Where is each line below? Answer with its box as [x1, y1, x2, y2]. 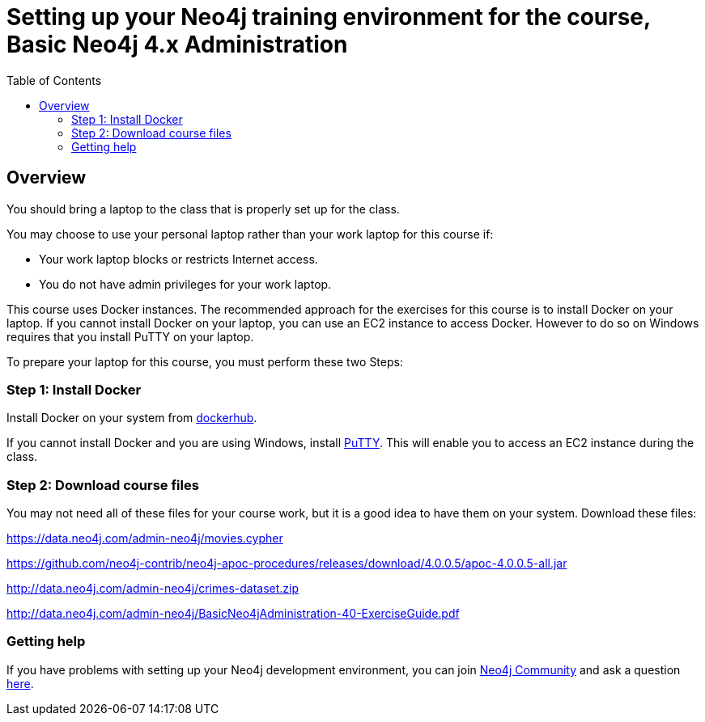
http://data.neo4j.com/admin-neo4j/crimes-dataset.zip [6, 581, 299, 596]
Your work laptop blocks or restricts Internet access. [39, 251, 318, 266]
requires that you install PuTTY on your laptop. [6, 329, 254, 344]
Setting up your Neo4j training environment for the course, [6, 3, 651, 31]
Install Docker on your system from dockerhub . [6, 411, 257, 425]
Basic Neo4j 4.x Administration [6, 31, 348, 58]
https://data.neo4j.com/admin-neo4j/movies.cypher [6, 531, 283, 546]
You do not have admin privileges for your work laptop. [39, 277, 332, 291]
